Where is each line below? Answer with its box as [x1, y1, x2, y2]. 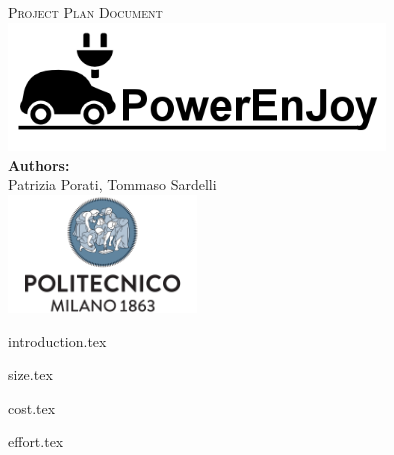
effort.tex [8, 431, 64, 452]
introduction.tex [8, 330, 107, 351]
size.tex [8, 364, 53, 385]
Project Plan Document [8, 2, 163, 22]
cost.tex [8, 397, 56, 418]
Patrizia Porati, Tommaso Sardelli [8, 174, 217, 195]
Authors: [8, 154, 70, 175]
